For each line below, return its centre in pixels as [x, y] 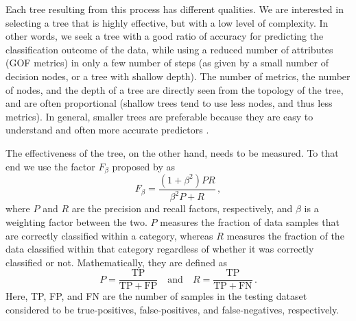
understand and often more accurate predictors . [107, 130]
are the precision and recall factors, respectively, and [182, 208]
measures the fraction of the [285, 235]
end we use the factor [50, 166]
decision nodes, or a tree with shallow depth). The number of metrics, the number [178, 76]
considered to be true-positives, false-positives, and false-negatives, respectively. [173, 309]
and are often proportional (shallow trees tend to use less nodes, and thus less [169, 103]
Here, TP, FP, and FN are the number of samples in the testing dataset [156, 296]
